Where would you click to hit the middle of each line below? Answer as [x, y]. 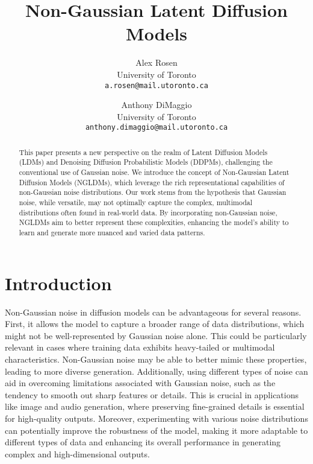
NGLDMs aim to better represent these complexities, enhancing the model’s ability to [154, 222]
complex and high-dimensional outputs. [77, 453]
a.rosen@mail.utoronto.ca [156, 85]
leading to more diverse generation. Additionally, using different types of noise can [156, 371]
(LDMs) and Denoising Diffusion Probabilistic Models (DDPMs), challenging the [146, 162]
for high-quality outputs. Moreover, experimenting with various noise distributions [156, 418]
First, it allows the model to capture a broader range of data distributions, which [155, 324]
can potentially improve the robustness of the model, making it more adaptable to [156, 430]
